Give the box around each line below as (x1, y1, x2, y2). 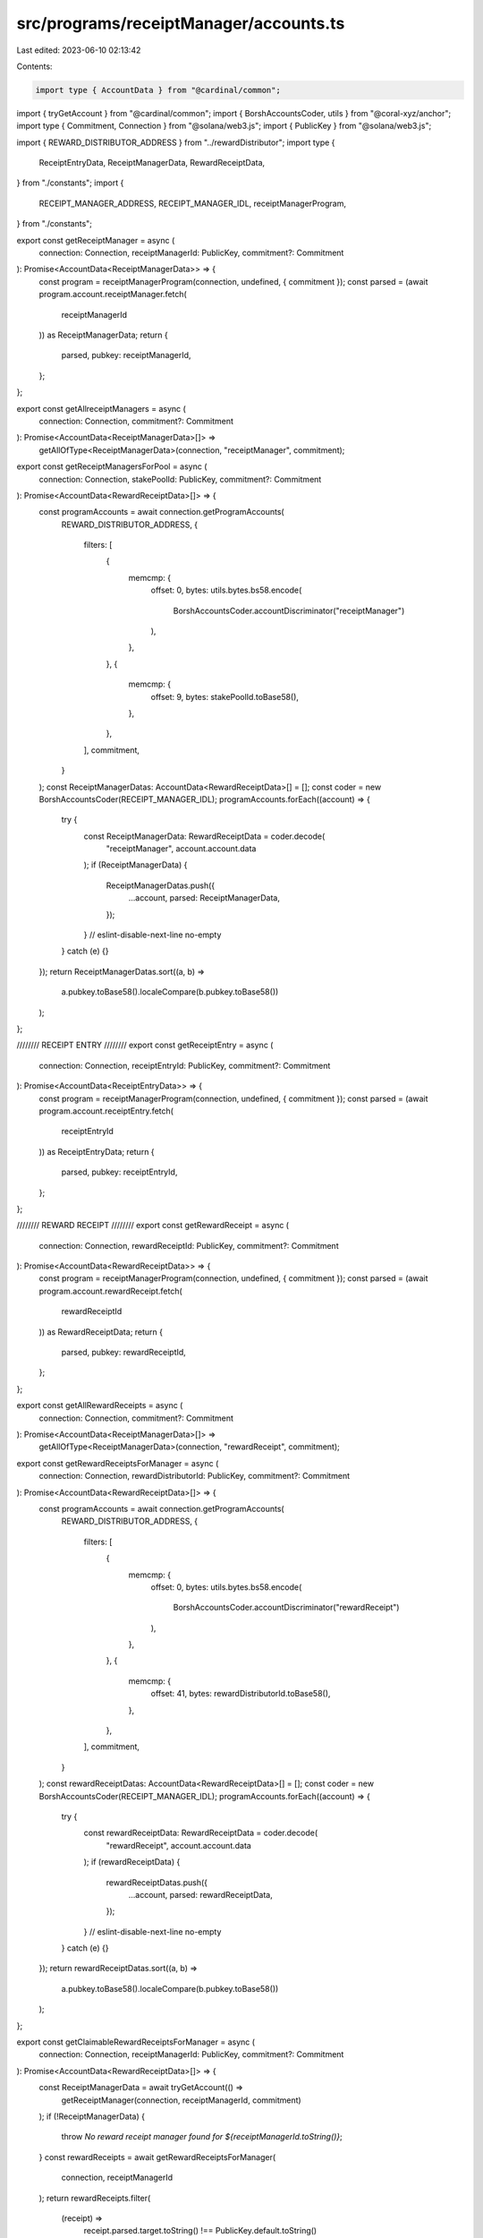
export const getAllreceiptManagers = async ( (16, 403, 187, 414)
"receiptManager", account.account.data (106, 843, 257, 854)
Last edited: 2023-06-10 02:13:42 (16, 45, 141, 56)
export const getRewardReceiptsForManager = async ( (16, 1457, 219, 1468)
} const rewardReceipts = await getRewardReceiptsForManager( (38, 2151, 276, 2162)
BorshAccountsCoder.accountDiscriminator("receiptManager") (173, 605, 405, 616)
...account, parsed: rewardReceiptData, (128, 1889, 273, 1900)
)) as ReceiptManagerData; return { (38, 329, 169, 340)
